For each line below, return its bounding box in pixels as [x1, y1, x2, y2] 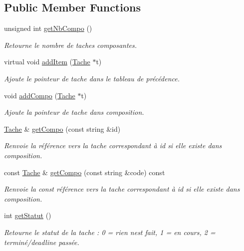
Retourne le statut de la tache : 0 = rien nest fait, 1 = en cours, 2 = [4, 227, 216, 237]
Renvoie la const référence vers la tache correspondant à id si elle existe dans [4, 184, 240, 194]
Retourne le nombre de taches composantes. [4, 39, 137, 50]
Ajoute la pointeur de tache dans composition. [4, 107, 144, 117]
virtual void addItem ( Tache [4, 56, 90, 67]
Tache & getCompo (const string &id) [4, 123, 121, 134]
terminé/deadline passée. [4, 237, 79, 247]
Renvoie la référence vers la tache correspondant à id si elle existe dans [4, 140, 222, 151]
